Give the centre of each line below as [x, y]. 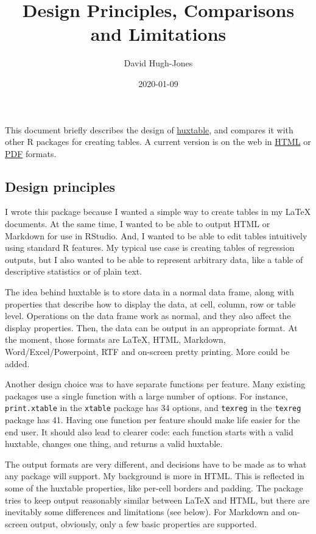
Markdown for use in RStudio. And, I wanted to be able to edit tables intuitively [156, 235]
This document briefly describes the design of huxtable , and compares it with [149, 129]
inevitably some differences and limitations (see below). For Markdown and [145, 512]
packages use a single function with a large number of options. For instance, [146, 395]
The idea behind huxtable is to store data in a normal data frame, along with [149, 292]
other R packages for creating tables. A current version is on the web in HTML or [158, 142]
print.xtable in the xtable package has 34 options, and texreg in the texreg [153, 408]
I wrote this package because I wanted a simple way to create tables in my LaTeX [158, 212]
